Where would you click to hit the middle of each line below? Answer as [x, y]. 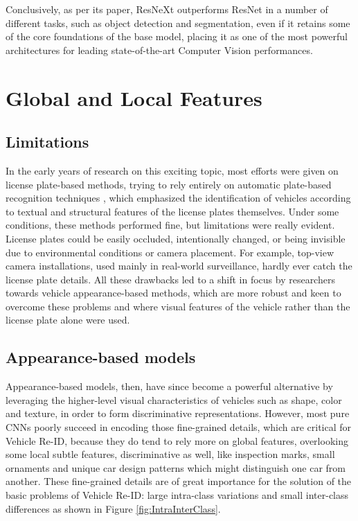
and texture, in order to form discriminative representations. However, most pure [178, 413]
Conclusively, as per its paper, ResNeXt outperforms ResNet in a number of [167, 9]
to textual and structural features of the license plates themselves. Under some [172, 211]
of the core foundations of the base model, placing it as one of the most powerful [177, 36]
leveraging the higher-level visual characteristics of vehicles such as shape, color [174, 399]
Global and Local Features [134, 97]
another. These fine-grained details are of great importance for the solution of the [179, 481]
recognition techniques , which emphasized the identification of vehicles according [178, 198]
